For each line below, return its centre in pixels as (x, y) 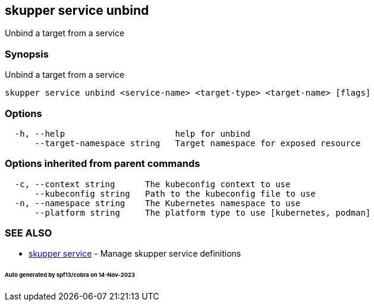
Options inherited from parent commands (103, 164)
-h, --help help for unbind (133, 133)
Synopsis (27, 54)
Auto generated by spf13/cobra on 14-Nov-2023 (70, 275)
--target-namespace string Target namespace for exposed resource (198, 143)
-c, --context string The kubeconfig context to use (153, 184)
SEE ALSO (29, 233)
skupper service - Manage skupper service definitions (135, 254)
